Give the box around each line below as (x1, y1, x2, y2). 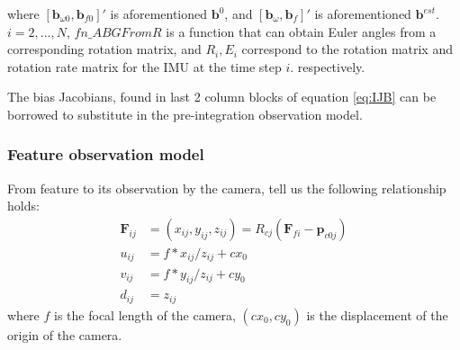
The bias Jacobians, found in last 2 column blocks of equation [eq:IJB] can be (7, 87, 437, 106)
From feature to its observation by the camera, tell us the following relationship (7, 178, 446, 197)
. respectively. (290, 57, 365, 76)
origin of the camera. (7, 325, 122, 344)
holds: (7, 196, 40, 215)
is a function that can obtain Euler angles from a (166, 22, 437, 40)
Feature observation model (7, 143, 204, 166)
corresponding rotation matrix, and (7, 40, 202, 58)
